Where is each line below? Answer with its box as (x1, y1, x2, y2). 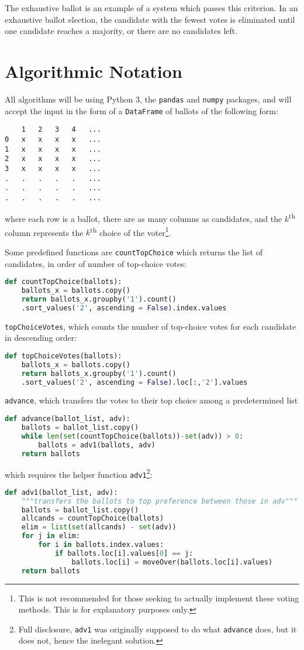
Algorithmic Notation (5, 59, 182, 83)
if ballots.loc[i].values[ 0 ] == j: (54, 549, 194, 557)
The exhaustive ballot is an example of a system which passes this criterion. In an (5, 2, 298, 13)
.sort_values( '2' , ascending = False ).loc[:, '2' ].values (21, 378, 248, 386)
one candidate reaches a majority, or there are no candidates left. (5, 25, 238, 37)
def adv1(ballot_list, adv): (5, 488, 118, 497)
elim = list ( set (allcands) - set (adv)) (21, 523, 177, 532)
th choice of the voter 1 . (90, 224, 171, 238)
